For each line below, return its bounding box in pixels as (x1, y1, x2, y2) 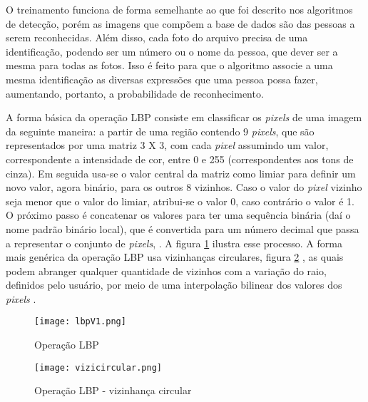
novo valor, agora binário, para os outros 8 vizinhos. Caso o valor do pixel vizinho (6, 180, 362, 195)
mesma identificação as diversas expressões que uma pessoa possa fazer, (6, 71, 318, 86)
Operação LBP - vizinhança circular (34, 383, 192, 398)
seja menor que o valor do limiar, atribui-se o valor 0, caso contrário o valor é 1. (6, 193, 354, 208)
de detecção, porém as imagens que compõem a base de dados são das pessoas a (6, 16, 355, 31)
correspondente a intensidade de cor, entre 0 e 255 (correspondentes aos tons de (6, 151, 354, 166)
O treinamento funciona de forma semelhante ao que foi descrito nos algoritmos (6, 2, 353, 16)
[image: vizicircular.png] (34, 362, 162, 373)
